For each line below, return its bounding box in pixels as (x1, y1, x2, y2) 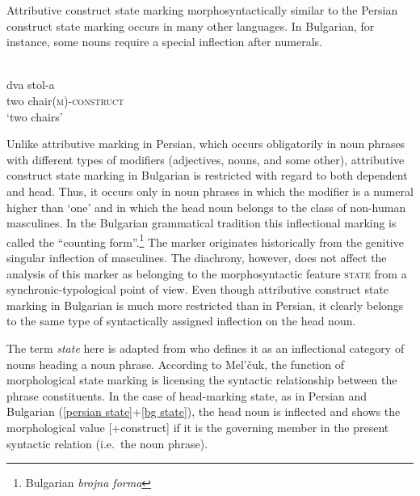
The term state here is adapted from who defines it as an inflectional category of (6, 339, 405, 356)
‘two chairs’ (6, 108, 63, 125)
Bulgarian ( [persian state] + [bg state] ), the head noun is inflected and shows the (6, 403, 401, 420)
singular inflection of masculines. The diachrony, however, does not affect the (6, 248, 387, 265)
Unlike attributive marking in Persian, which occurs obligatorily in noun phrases (6, 135, 405, 152)
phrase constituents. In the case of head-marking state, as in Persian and (6, 387, 367, 404)
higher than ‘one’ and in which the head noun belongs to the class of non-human (6, 198, 406, 215)
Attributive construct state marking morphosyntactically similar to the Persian (6, 2, 398, 18)
